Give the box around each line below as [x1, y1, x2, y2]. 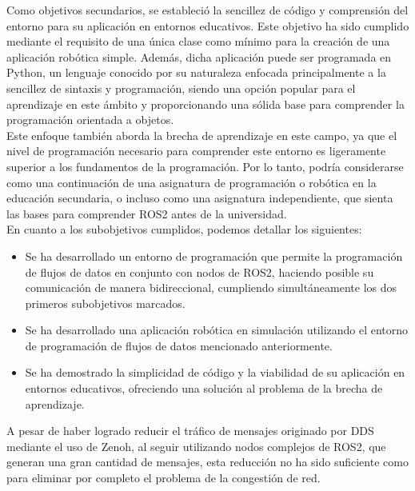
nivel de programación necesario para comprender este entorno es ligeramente [6, 142, 386, 159]
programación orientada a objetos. [6, 111, 174, 128]
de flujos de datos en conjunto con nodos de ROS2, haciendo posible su [25, 263, 374, 280]
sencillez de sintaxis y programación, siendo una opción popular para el [6, 79, 356, 96]
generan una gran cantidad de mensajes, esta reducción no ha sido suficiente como [6, 453, 409, 470]
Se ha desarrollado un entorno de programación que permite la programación [25, 247, 403, 264]
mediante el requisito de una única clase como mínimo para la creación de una [6, 33, 390, 50]
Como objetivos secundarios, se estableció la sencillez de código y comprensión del [6, 2, 409, 18]
